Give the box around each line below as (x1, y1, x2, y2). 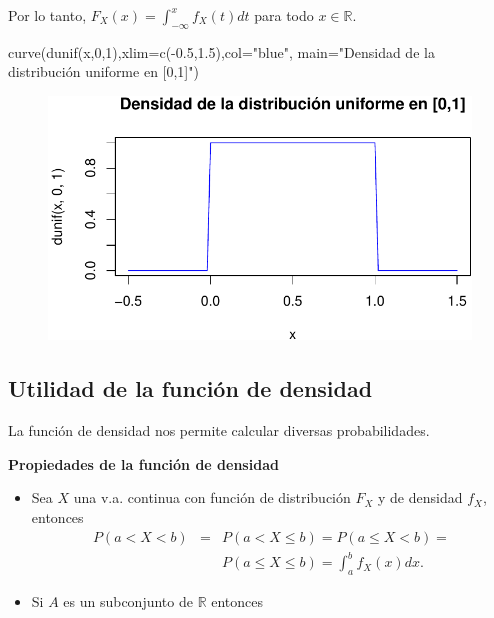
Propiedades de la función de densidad (8, 453, 279, 474)
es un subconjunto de (63, 591, 193, 612)
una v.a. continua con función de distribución (73, 487, 351, 508)
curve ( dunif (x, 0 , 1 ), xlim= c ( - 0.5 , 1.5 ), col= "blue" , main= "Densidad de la (8, 41, 435, 62)
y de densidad (378, 487, 463, 508)
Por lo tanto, (8, 5, 87, 25)
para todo (254, 5, 314, 25)
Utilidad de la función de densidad (8, 373, 373, 404)
